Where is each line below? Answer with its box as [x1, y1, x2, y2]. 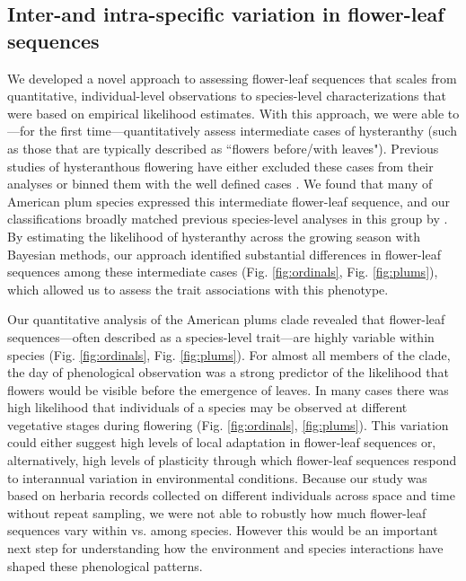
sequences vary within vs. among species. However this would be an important [7, 521, 438, 540]
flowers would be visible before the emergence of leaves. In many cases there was [7, 380, 449, 399]
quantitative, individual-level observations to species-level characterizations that [7, 86, 446, 105]
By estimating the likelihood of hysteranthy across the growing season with [7, 226, 421, 245]
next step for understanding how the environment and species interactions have [7, 539, 444, 558]
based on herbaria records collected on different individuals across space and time [7, 486, 455, 505]
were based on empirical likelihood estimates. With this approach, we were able [7, 103, 444, 122]
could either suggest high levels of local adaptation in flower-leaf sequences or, [7, 433, 436, 452]
